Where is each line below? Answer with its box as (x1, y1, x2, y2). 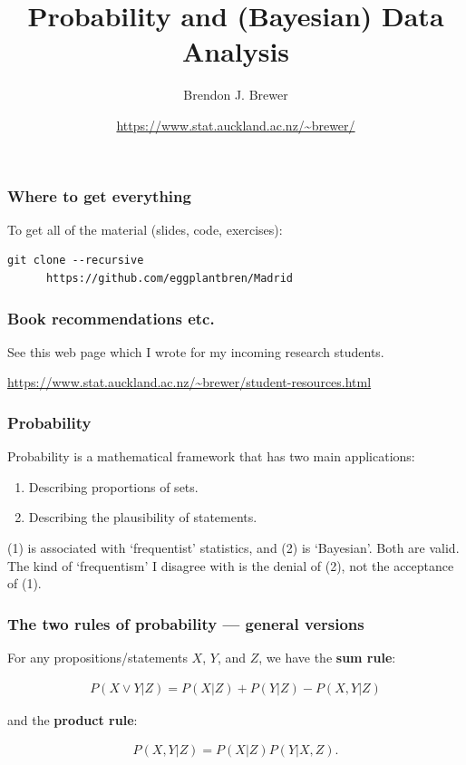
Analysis (181, 33, 290, 70)
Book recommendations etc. (7, 306, 215, 329)
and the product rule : (7, 710, 138, 729)
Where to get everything (7, 184, 191, 207)
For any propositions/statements (7, 647, 188, 666)
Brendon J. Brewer (183, 85, 288, 104)
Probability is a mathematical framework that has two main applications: (7, 447, 415, 466)
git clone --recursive (7, 254, 144, 267)
